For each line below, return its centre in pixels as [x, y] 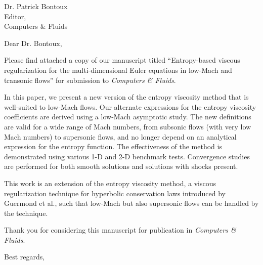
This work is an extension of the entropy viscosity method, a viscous [110, 183]
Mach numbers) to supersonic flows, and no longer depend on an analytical [120, 136]
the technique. [26, 213]
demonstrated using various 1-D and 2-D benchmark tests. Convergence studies [127, 156]
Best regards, [25, 257]
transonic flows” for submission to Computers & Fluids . [90, 80]
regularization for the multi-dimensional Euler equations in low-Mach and [118, 70]
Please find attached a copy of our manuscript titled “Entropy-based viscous [122, 60]
